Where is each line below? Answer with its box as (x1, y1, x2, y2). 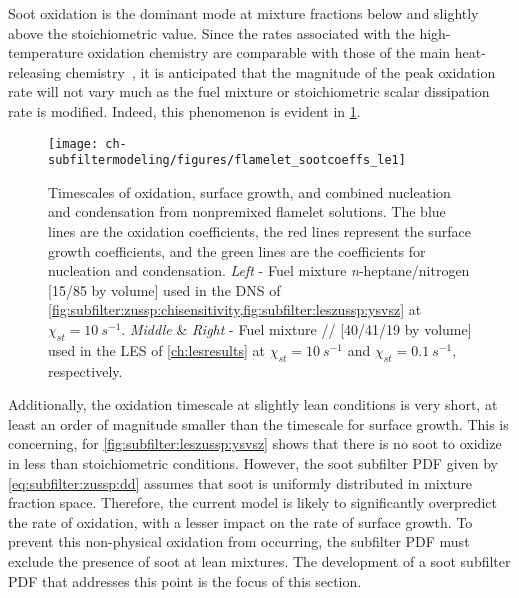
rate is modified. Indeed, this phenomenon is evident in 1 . (8, 100, 361, 121)
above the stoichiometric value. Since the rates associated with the (8, 22, 415, 43)
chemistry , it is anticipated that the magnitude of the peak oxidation (65, 61, 496, 82)
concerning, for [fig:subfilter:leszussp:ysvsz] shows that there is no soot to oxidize (8, 433, 502, 454)
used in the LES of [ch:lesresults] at (48, 339, 265, 360)
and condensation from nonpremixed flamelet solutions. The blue (48, 201, 446, 222)
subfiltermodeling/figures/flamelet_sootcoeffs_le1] (48, 153, 406, 168)
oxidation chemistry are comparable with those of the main (87, 42, 451, 63)
